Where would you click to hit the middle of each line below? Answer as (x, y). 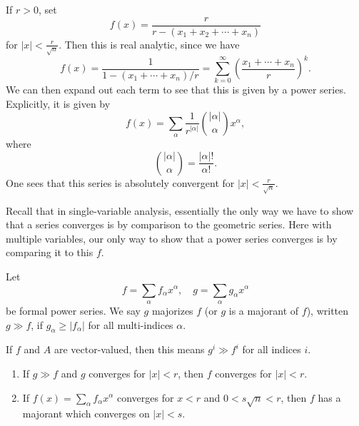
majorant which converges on (86, 414)
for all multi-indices (131, 324)
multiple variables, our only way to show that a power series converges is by (172, 238)
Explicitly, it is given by (58, 104)
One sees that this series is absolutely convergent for (120, 182)
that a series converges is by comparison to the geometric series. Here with (169, 224)
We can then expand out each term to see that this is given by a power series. (176, 90)
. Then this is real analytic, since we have (149, 44)
